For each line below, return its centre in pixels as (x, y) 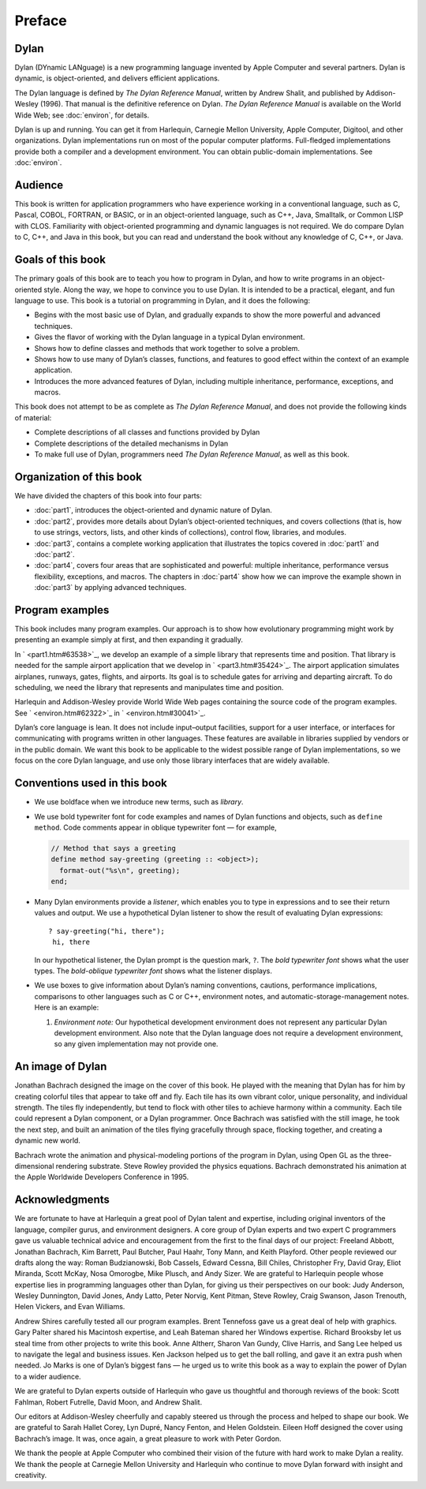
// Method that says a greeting (114, 848)
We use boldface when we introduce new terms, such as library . (139, 802)
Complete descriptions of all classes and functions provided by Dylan (147, 432)
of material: (33, 417)
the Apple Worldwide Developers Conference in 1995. (102, 1177)
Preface (41, 21)
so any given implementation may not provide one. (136, 1044)
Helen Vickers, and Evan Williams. (70, 1307)
